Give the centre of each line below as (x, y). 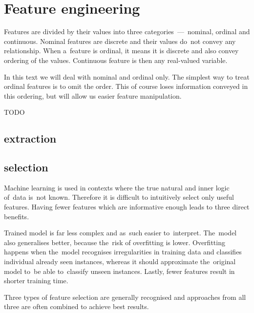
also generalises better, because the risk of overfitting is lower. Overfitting (115, 242)
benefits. (17, 216)
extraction (30, 138)
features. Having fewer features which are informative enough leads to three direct (127, 207)
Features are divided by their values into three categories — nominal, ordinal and (127, 31)
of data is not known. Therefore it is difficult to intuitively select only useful (119, 197)
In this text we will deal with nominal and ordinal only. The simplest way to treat (127, 76)
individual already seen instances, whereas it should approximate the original (120, 261)
